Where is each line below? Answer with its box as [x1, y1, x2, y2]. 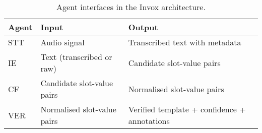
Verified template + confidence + [128, 103, 246, 115]
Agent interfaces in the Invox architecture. [56, 1, 206, 13]
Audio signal [40, 36, 85, 48]
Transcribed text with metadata [128, 36, 241, 48]
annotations [128, 115, 170, 126]
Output [128, 21, 158, 33]
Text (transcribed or [40, 51, 112, 62]
